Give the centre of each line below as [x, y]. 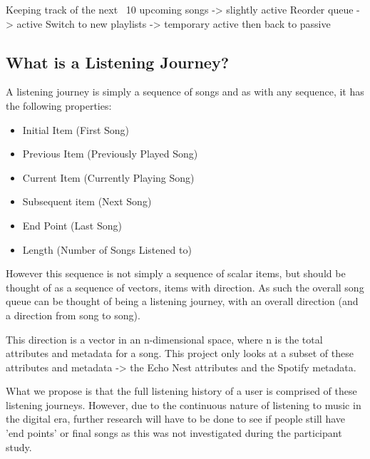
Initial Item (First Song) [76, 129]
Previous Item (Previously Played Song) [110, 154]
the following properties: [59, 105]
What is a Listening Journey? [118, 62]
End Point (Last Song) [72, 225]
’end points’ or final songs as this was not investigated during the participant [174, 433]
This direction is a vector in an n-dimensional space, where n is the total [164, 339]
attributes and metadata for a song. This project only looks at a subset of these [180, 353]
